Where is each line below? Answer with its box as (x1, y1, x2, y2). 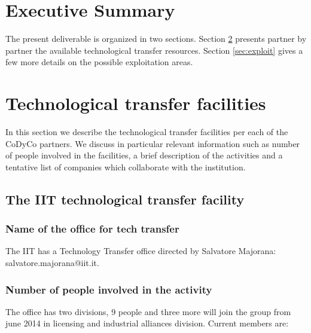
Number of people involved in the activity (5, 282, 212, 297)
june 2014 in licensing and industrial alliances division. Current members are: (5, 317, 289, 329)
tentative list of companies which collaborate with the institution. (5, 160, 246, 173)
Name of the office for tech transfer (5, 221, 179, 236)
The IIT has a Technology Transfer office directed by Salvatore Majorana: (5, 245, 276, 257)
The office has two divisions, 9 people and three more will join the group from (5, 305, 291, 317)
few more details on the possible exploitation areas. (5, 56, 193, 68)
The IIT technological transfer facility (5, 190, 245, 208)
